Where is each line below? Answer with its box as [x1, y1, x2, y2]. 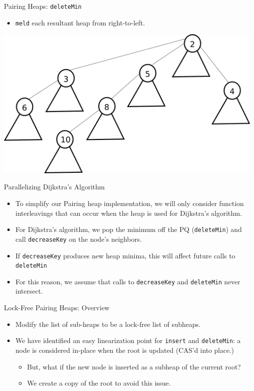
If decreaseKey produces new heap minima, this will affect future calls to [15, 250, 235, 260]
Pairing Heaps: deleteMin [4, 1, 82, 11]
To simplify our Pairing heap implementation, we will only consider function [15, 198, 244, 208]
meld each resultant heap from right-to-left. [15, 17, 145, 27]
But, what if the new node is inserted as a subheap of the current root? [27, 361, 241, 371]
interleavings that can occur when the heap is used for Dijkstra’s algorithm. [15, 207, 242, 218]
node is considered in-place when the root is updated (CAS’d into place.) [15, 345, 234, 355]
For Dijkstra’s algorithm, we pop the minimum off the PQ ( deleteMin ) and [15, 224, 242, 234]
